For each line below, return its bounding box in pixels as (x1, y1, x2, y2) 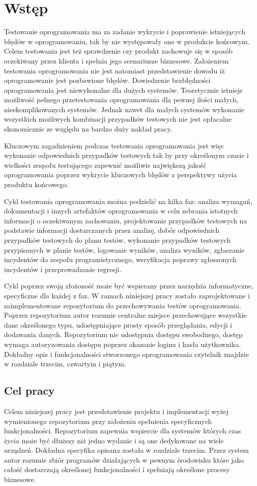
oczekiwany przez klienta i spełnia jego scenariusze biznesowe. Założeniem (4, 55, 229, 66)
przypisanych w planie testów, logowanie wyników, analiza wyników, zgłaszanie (4, 244, 245, 255)
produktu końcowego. (4, 179, 69, 190)
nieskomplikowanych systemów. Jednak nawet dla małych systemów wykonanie (4, 104, 245, 114)
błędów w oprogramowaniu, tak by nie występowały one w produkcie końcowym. (4, 36, 250, 46)
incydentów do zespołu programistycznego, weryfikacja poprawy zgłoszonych (4, 254, 237, 265)
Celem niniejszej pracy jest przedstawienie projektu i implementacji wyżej (4, 406, 229, 416)
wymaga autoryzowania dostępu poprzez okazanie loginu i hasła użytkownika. (4, 339, 241, 349)
